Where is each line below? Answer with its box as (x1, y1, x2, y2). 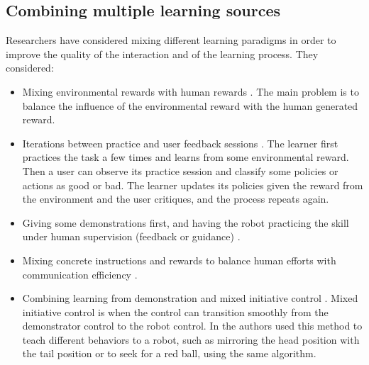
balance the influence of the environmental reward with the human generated (22, 98, 358, 113)
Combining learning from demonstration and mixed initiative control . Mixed (22, 291, 358, 305)
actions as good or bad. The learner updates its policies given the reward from (22, 177, 363, 192)
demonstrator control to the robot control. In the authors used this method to (22, 318, 363, 333)
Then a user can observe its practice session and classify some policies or (22, 163, 338, 178)
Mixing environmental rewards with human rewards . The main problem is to (22, 84, 359, 99)
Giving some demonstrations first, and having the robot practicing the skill (22, 215, 349, 230)
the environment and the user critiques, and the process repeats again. (22, 191, 329, 206)
